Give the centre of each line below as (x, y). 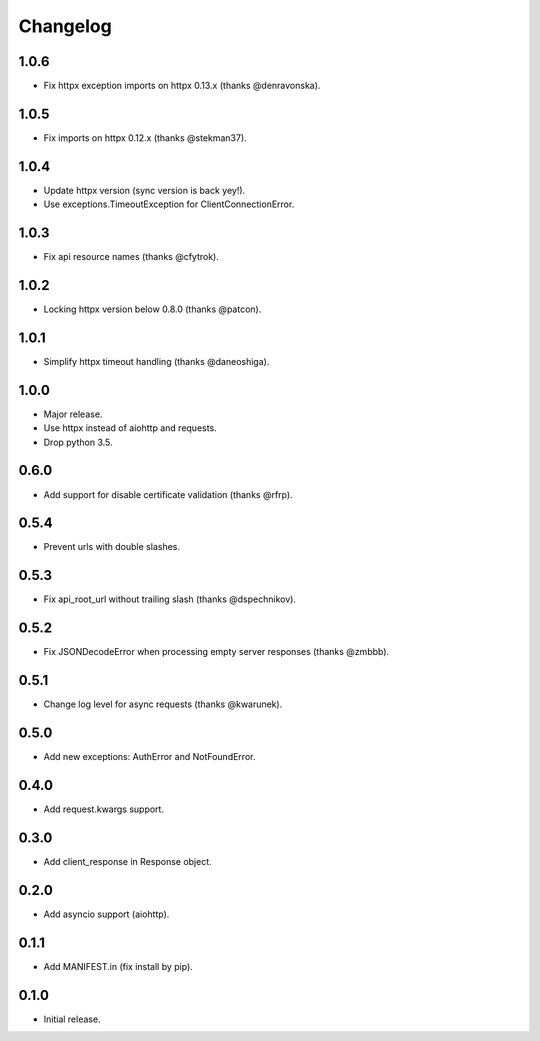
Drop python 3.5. (78, 442)
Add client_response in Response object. (127, 861)
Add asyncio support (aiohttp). (106, 914)
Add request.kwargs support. (104, 809)
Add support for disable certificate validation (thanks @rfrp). (168, 494)
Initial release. (72, 1019)
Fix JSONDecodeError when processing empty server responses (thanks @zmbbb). (216, 652)
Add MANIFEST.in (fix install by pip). (118, 966)
